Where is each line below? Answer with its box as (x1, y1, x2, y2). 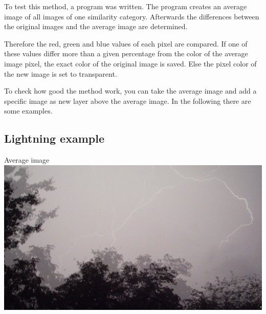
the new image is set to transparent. (4, 68, 117, 79)
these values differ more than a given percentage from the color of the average (4, 48, 248, 59)
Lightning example (4, 130, 104, 146)
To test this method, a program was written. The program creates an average (4, 1, 247, 11)
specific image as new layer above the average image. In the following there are (4, 95, 251, 106)
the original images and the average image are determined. (4, 21, 188, 32)
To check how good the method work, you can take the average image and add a (4, 85, 257, 96)
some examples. (4, 105, 53, 116)
